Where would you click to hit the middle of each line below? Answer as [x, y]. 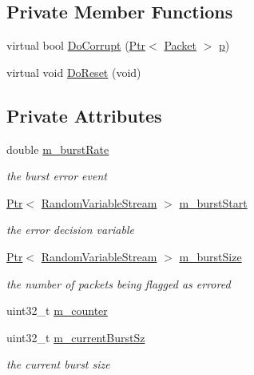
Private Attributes [84, 115]
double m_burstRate [58, 149]
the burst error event [57, 176]
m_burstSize [210, 256]
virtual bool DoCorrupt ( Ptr [76, 45]
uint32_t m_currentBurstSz [76, 337]
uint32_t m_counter [57, 310]
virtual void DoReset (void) [74, 72]
